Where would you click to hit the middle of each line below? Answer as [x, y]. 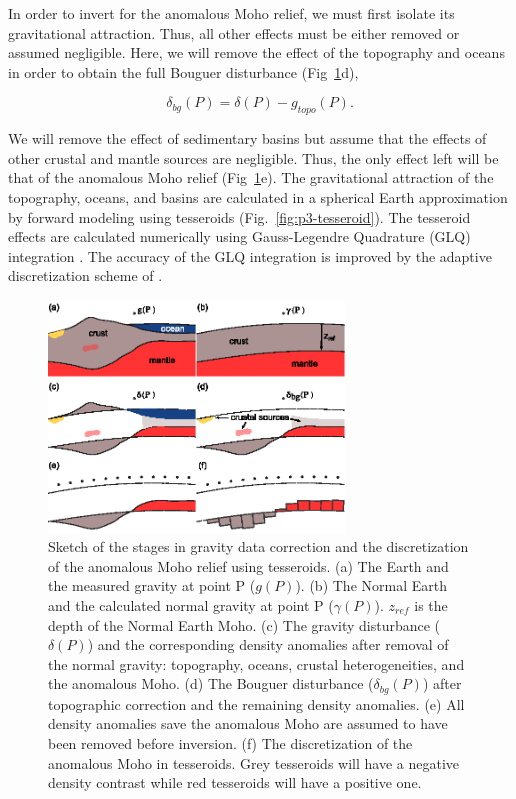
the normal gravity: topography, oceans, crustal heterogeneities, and [256, 663]
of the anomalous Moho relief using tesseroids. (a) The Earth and [248, 565]
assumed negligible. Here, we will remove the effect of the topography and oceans [256, 52]
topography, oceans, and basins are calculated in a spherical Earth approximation [258, 196]
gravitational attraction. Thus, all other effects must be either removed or [234, 32]
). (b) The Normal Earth [371, 585]
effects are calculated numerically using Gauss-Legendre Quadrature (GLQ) [239, 236]
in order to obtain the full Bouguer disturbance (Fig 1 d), [183, 71]
